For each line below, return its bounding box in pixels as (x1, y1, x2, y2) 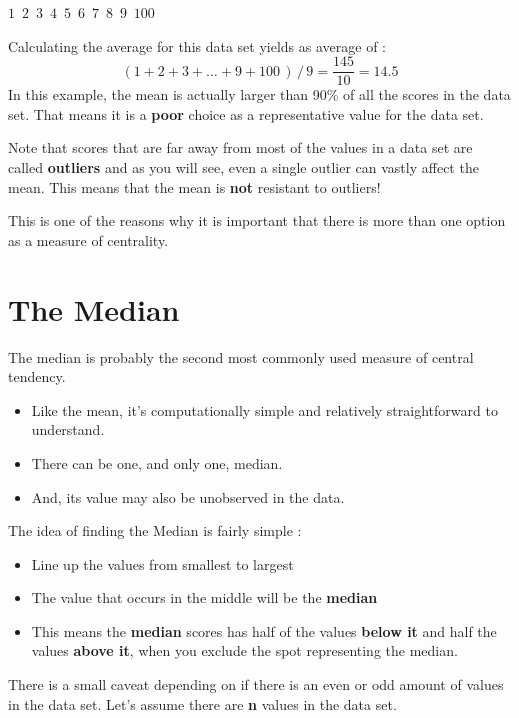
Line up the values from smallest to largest (31, 553, 294, 574)
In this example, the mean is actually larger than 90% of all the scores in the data (8, 84, 511, 105)
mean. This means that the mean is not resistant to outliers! (8, 176, 381, 197)
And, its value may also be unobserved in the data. (31, 486, 345, 507)
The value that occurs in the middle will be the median (31, 587, 378, 608)
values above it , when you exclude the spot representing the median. (31, 640, 458, 661)
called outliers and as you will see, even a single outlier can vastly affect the (8, 157, 479, 178)
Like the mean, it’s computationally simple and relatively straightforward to (31, 399, 498, 420)
